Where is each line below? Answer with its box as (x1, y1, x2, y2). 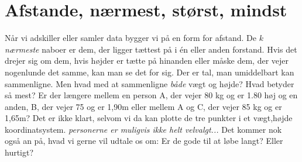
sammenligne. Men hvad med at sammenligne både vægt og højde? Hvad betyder (5, 77, 294, 89)
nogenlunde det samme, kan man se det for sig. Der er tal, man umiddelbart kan (5, 66, 294, 78)
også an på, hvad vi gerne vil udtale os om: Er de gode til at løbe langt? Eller (5, 135, 283, 147)
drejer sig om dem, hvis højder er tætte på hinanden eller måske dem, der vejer (5, 54, 289, 67)
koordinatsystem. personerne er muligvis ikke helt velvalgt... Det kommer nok (5, 123, 282, 135)
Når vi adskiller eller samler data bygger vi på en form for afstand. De (5, 32, 257, 44)
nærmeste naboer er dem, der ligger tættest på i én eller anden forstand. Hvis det (5, 43, 297, 55)
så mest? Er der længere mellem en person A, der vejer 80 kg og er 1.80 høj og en (5, 89, 298, 101)
